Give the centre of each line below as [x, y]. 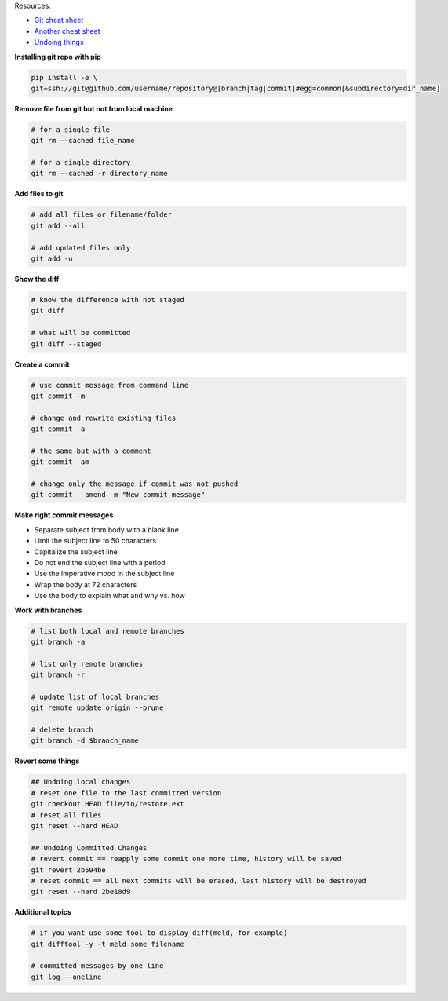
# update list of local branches [95, 696]
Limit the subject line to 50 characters [95, 541]
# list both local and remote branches [107, 631]
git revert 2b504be [68, 870]
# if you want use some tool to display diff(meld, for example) [159, 933]
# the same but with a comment [91, 451]
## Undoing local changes [81, 782]
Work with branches [48, 610]
